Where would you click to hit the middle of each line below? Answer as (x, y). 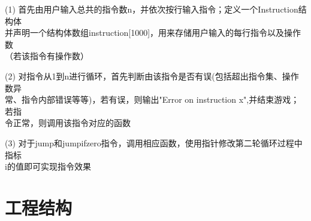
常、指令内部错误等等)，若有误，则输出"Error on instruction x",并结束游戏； (152, 99)
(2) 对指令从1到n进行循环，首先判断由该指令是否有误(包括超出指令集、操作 (152, 76)
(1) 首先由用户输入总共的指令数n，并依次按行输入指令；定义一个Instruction (152, 9)
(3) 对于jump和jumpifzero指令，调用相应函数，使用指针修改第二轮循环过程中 (154, 142)
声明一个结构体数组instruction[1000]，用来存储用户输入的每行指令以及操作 (157, 33)
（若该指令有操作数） (47, 56)
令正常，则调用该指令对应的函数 (68, 123)
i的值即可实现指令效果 (48, 166)
